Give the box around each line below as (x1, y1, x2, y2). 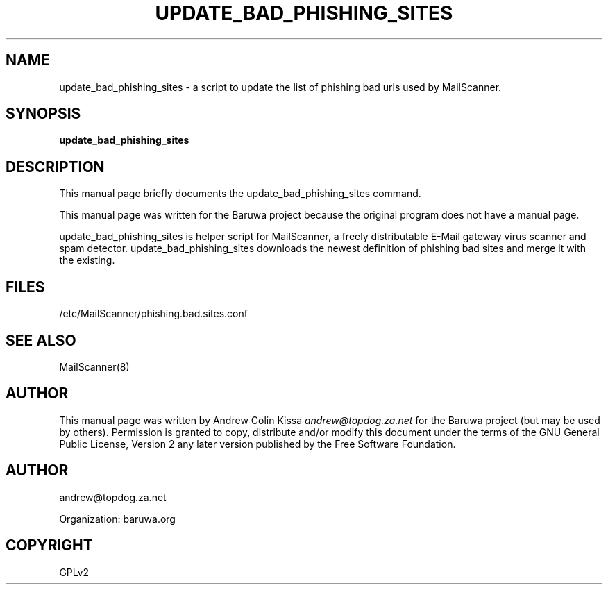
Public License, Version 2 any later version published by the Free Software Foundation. (59, 437, 456, 450)
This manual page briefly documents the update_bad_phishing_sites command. (59, 187, 421, 200)
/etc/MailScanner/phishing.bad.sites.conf (59, 307, 248, 320)
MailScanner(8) (59, 360, 130, 373)
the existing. (59, 254, 115, 267)
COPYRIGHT (6, 537, 93, 555)
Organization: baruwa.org (59, 512, 176, 525)
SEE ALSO (6, 331, 76, 349)
